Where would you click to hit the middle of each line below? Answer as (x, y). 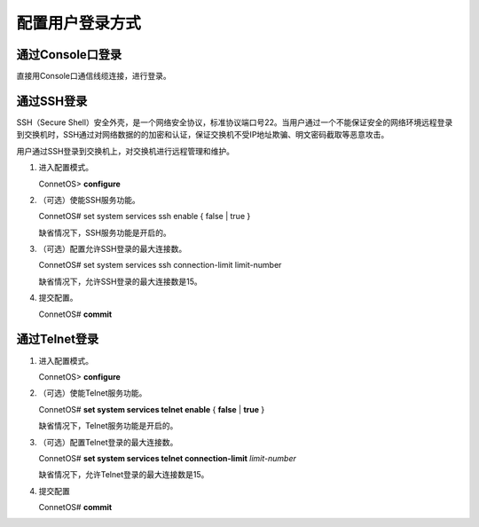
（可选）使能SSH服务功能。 (90, 200)
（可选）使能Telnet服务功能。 (93, 393)
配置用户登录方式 (79, 23)
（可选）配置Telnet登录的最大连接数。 (108, 442)
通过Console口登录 (69, 55)
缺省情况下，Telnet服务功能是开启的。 (108, 426)
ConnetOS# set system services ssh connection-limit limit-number (160, 265)
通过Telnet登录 (58, 339)
